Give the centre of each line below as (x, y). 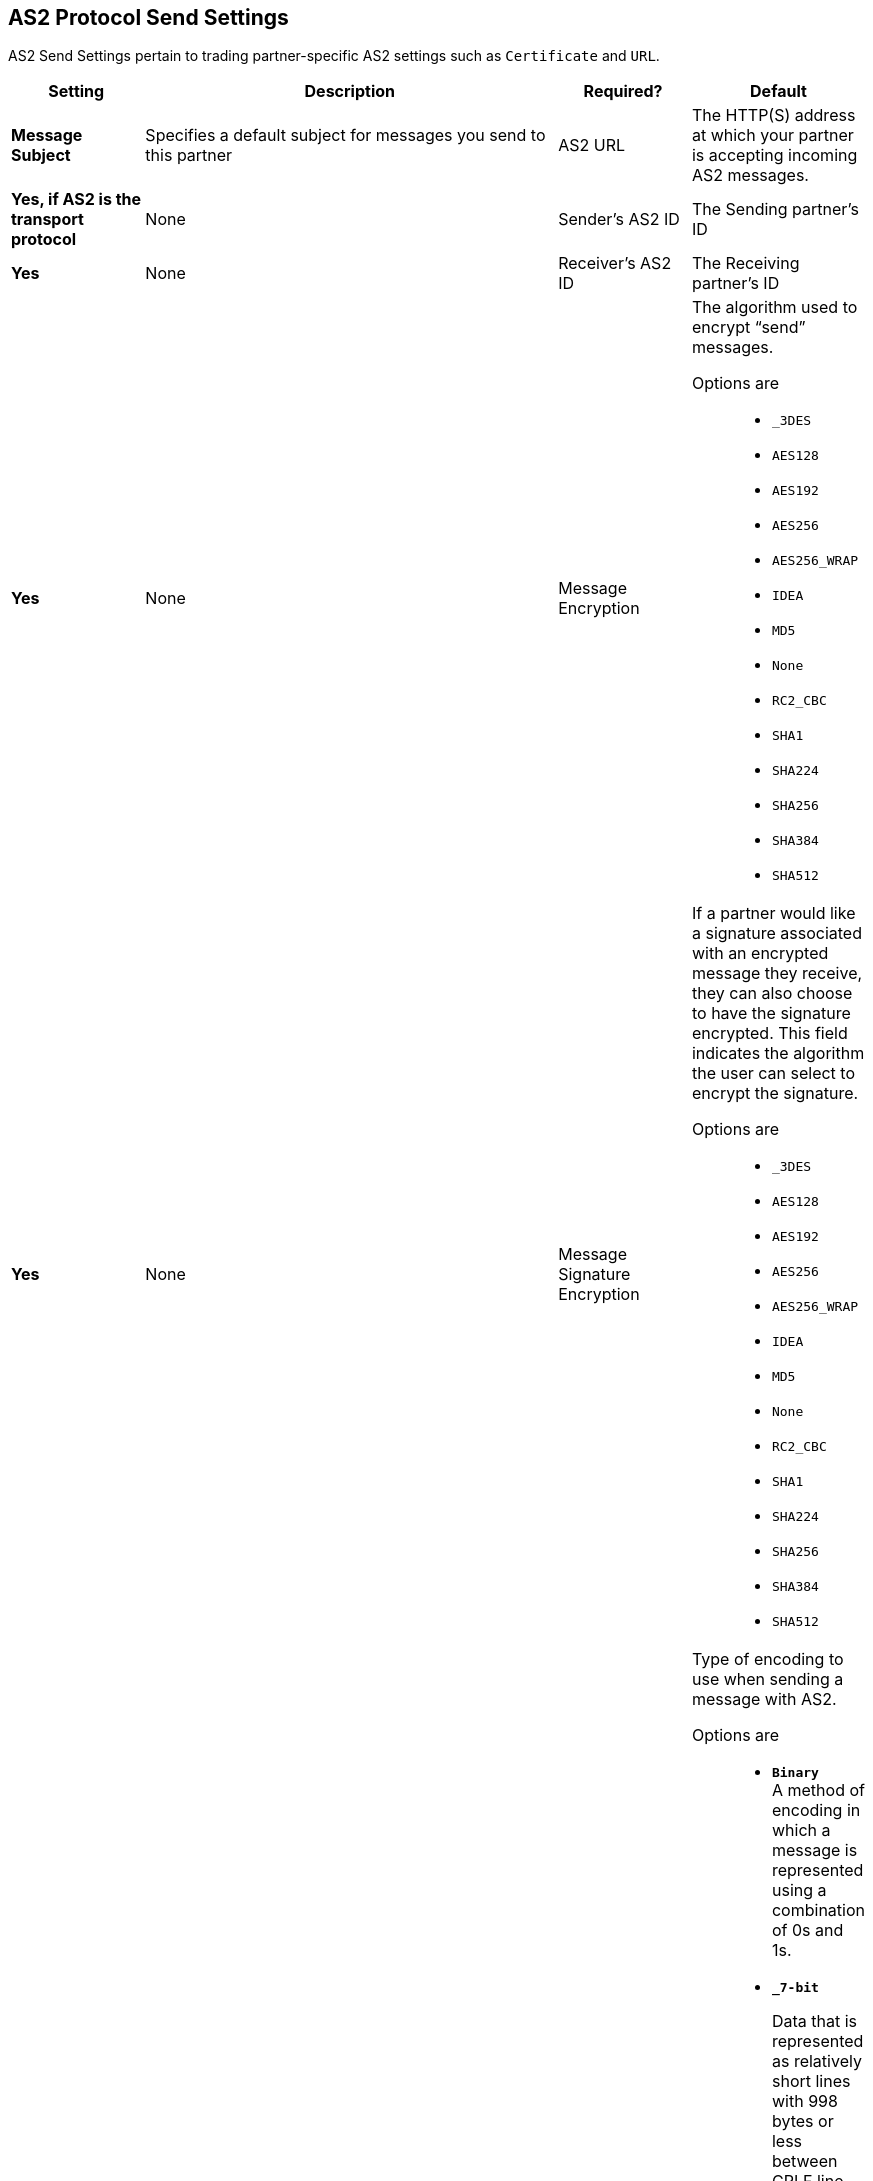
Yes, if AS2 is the (76, 199)
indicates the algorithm (778, 1053)
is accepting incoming (774, 155)
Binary (795, 1773)
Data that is (814, 2021)
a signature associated (776, 933)
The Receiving (745, 263)
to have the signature (771, 1013)
